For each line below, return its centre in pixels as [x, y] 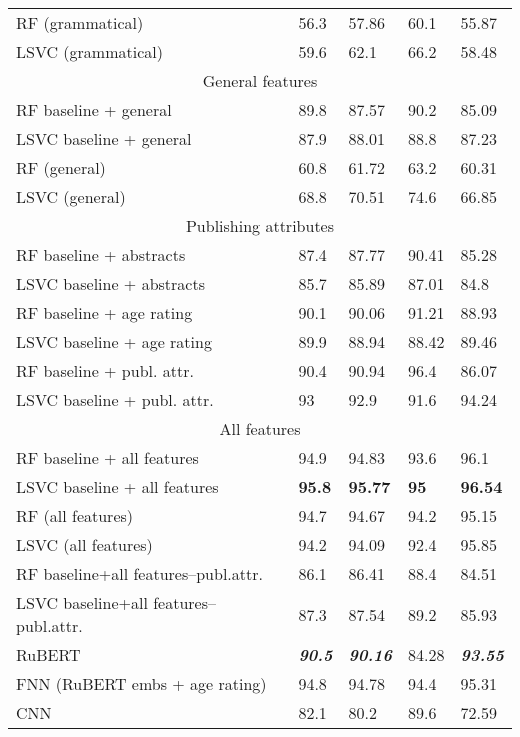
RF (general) [61, 167]
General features [260, 80]
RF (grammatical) [80, 22]
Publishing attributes [260, 225]
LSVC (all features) [84, 544]
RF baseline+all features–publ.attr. [139, 573]
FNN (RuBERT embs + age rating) [141, 683]
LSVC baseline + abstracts [110, 283]
